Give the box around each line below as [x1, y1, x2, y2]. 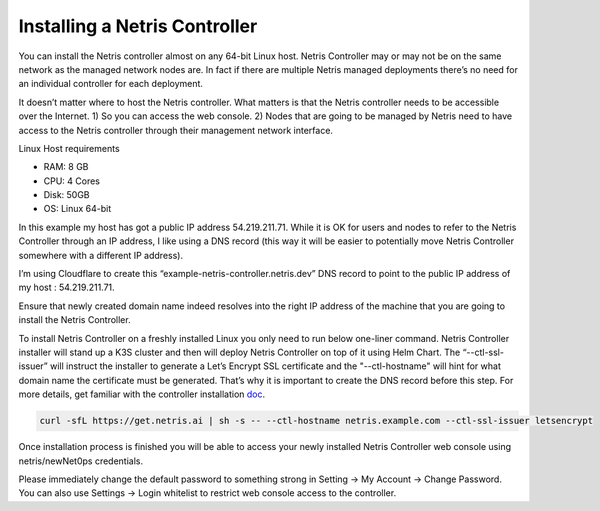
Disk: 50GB [43, 189, 90, 201]
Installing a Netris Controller [18, 15, 258, 37]
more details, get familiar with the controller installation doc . [18, 388, 265, 400]
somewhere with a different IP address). [18, 249, 184, 261]
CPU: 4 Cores [43, 175, 100, 187]
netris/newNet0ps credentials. [18, 455, 144, 467]
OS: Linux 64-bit [43, 203, 112, 215]
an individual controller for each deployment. [18, 78, 204, 90]
